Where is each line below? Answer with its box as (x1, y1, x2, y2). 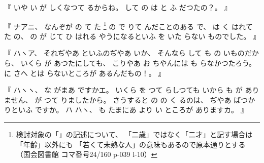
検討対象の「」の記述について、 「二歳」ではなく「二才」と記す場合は (16, 129, 253, 139)
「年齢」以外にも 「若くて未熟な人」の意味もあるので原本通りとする (16, 139, 246, 149)
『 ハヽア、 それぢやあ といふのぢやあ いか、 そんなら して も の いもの (4, 48, 245, 58)
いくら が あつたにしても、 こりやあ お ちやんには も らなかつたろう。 (20, 58, 256, 68)
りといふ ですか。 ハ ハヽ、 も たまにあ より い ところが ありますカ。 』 (4, 104, 248, 115)
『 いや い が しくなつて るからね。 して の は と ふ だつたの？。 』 (4, 2, 232, 12)
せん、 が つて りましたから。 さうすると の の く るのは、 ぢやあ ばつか (11, 94, 255, 105)
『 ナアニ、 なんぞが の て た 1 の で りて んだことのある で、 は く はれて (4, 19, 253, 31)
